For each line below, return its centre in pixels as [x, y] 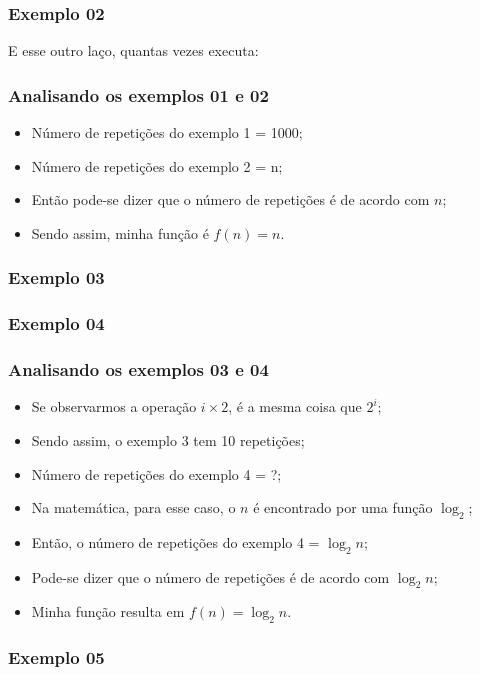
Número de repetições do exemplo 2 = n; [157, 165]
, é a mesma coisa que [295, 406]
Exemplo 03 [56, 277]
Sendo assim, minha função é [120, 232]
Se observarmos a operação [114, 406]
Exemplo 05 [56, 657]
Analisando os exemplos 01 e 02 [138, 94]
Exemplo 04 [56, 323]
